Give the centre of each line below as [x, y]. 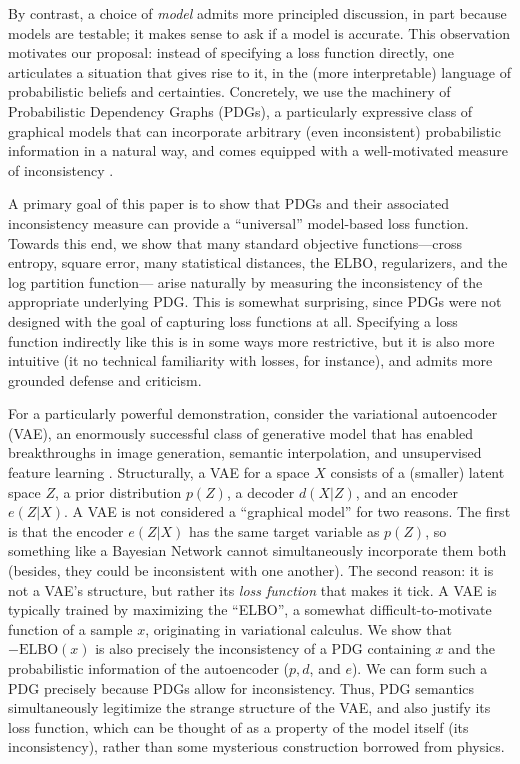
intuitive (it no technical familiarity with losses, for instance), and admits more [250, 360]
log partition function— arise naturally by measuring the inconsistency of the [245, 281]
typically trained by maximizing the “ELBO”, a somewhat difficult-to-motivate [250, 609]
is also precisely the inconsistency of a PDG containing [263, 648]
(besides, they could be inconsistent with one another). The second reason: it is [251, 570]
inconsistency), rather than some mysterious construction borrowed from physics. [256, 746]
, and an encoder [407, 491]
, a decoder [260, 491]
